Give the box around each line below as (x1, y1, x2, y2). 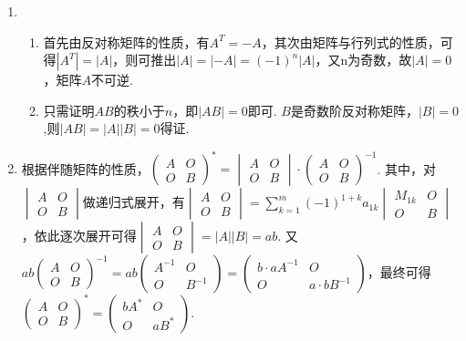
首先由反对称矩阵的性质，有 (43, 32, 210, 51)
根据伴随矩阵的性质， (21, 159, 150, 178)
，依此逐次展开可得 (21, 226, 137, 245)
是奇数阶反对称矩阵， (290, 100, 419, 119)
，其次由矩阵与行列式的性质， (261, 32, 440, 51)
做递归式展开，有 (82, 192, 185, 212)
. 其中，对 (377, 159, 437, 178)
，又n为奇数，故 (315, 50, 412, 69)
